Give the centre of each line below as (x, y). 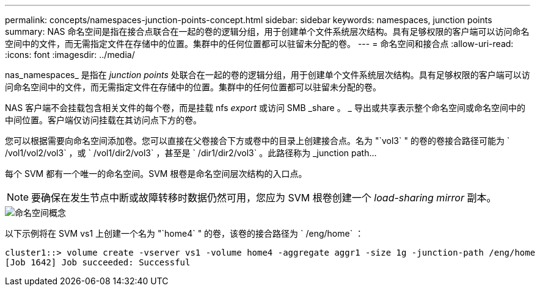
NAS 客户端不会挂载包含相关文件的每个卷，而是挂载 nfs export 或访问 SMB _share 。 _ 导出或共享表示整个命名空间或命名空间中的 (265, 108)
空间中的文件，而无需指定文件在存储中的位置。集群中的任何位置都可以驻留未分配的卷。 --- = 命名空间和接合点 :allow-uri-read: (259, 44)
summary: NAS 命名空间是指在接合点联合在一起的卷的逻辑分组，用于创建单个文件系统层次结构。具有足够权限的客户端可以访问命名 (267, 31)
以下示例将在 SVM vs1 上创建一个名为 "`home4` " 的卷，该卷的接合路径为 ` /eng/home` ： (184, 233)
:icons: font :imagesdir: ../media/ (70, 55)
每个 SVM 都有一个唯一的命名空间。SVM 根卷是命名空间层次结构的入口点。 (156, 174)
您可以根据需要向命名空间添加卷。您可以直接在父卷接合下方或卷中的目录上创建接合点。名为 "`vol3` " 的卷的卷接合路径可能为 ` (257, 141)
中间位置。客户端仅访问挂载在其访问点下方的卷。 (103, 120)
